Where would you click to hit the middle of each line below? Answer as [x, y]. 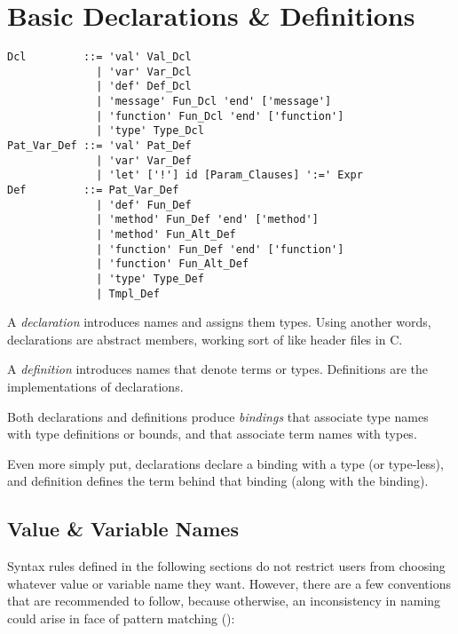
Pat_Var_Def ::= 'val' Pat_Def [99, 146]
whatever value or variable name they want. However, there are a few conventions [229, 583]
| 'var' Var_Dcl [144, 71]
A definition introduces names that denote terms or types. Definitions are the [218, 369]
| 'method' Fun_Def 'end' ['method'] [207, 220]
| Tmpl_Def [128, 293]
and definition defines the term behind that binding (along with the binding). [218, 481]
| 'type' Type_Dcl [150, 131]
